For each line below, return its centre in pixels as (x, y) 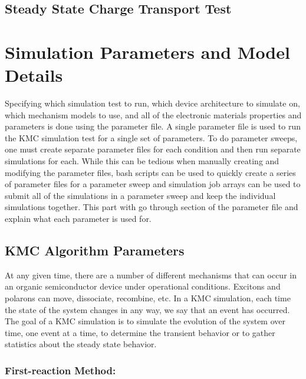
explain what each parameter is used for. (78, 219)
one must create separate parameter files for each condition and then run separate (153, 149)
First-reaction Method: (60, 370)
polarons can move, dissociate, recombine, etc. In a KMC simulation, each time (148, 298)
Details (34, 75)
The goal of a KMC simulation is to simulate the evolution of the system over (145, 321)
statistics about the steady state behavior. (81, 344)
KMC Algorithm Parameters (95, 250)
